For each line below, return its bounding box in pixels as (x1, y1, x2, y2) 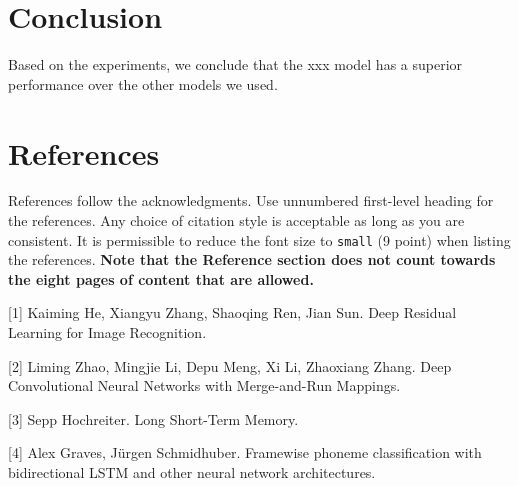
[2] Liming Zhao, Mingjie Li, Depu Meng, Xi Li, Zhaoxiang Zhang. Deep (8, 355, 452, 376)
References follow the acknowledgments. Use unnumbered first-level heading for (8, 190, 494, 211)
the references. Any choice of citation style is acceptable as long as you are (8, 210, 465, 231)
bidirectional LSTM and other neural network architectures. (8, 462, 376, 483)
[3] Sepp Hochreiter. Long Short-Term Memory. (8, 408, 299, 429)
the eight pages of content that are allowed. (8, 268, 314, 289)
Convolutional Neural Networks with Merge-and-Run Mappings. (8, 375, 401, 396)
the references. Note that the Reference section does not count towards (8, 249, 496, 270)
